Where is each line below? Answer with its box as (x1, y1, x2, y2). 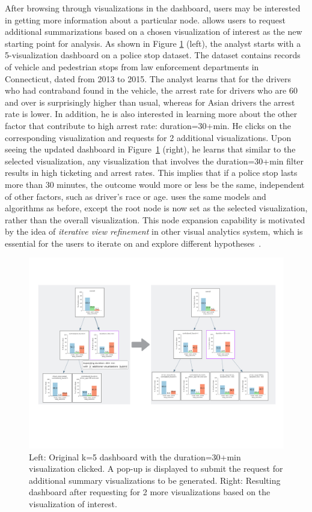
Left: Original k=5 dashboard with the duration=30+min (29, 450, 241, 463)
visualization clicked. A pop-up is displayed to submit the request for (29, 462, 283, 475)
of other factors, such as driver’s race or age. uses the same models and (5, 190, 266, 202)
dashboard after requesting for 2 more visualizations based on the (29, 486, 271, 498)
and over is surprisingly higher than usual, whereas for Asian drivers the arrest (5, 95, 295, 108)
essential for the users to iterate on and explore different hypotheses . (5, 236, 262, 249)
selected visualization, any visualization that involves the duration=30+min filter (5, 154, 304, 167)
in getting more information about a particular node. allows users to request (5, 13, 286, 26)
